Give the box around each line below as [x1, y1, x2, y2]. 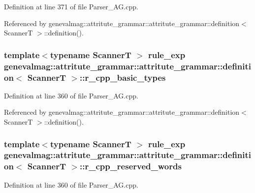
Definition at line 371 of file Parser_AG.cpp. [4, 1, 138, 11]
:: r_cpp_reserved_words [79, 160, 182, 172]
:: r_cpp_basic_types [79, 71, 166, 83]
